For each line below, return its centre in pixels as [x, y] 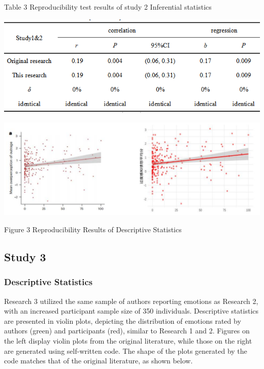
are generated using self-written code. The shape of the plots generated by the [126, 350]
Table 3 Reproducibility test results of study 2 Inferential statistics [108, 7]
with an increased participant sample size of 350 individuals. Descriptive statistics [131, 311]
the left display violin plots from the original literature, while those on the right [128, 341]
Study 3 [25, 257]
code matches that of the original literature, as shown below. [98, 361]
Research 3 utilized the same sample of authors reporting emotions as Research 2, [131, 301]
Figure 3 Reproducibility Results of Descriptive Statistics [93, 229]
